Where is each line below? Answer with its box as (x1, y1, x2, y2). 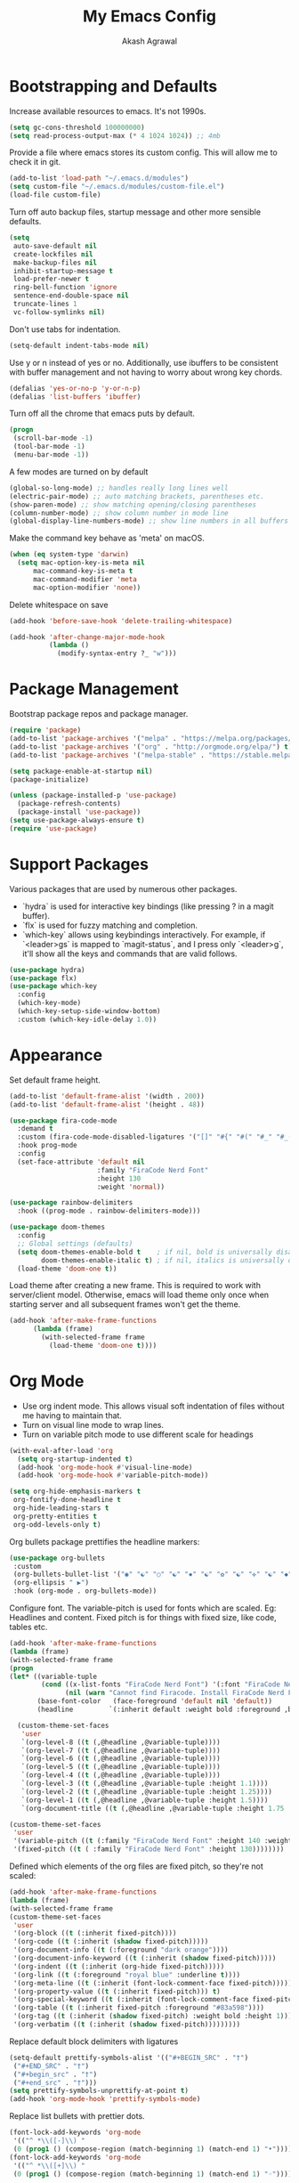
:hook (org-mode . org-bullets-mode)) (12, 1587, 158, 1595)
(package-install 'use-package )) (17, 807, 141, 816)
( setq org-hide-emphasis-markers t (9, 1487, 141, 1497)
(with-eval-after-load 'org (9, 1446, 114, 1455)
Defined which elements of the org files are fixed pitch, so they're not (9, 1861, 264, 1871)
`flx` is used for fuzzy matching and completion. (21, 920, 198, 930)
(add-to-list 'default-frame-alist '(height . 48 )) (9, 1100, 205, 1109)
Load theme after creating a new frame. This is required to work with (9, 1280, 261, 1291)
